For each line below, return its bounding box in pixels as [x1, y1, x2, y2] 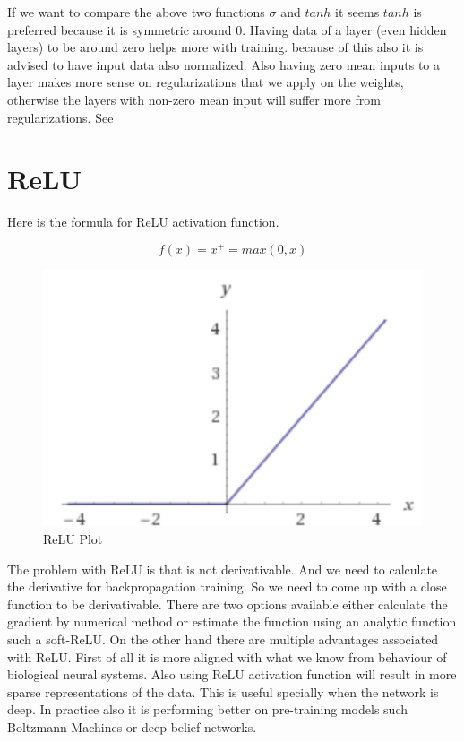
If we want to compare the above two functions [7, 3, 265, 21]
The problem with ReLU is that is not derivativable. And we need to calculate [7, 559, 438, 578]
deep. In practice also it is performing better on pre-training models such [7, 700, 408, 719]
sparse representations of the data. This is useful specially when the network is [7, 682, 439, 701]
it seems [335, 3, 380, 21]
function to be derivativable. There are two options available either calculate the [7, 594, 448, 613]
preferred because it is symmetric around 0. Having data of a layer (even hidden [7, 20, 447, 39]
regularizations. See [7, 108, 114, 126]
